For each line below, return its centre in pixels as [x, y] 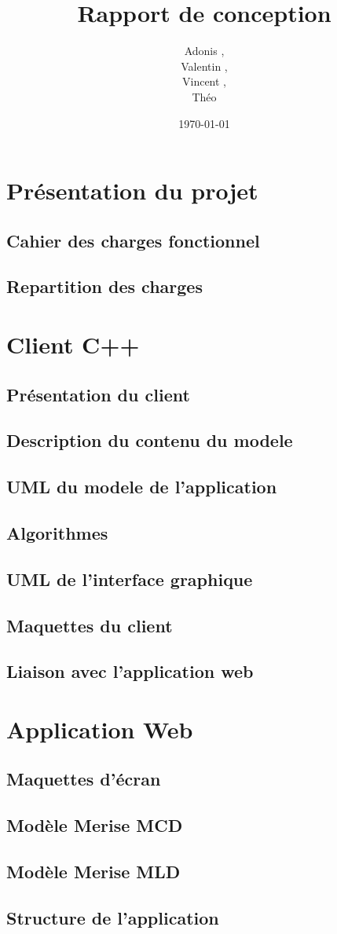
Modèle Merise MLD [93, 872]
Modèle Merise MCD [95, 825]
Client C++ [73, 344]
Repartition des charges [104, 286]
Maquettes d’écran [84, 779]
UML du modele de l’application [142, 487]
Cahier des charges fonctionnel [133, 240]
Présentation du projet [132, 190]
